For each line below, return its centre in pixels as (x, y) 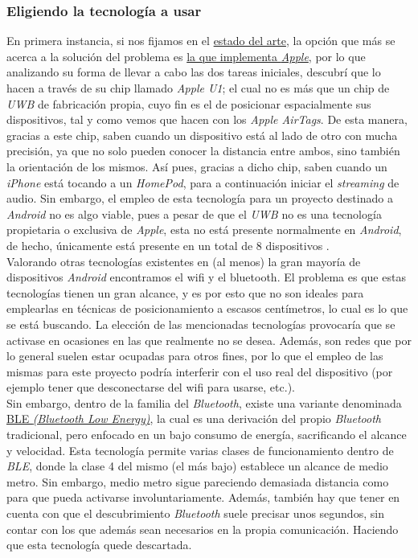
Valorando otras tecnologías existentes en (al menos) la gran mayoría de (184, 261)
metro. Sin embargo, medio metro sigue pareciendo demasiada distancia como (198, 481)
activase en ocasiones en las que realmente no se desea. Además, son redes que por (209, 340)
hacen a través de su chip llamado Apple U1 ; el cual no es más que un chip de (198, 88)
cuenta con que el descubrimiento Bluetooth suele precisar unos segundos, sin (195, 513)
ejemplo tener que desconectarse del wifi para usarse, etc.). (151, 387)
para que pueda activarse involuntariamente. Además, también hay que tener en (203, 497)
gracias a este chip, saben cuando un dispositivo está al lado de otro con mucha (202, 135)
